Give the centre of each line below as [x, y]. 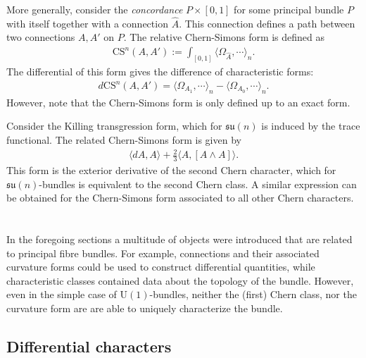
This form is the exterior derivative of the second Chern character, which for [171, 169]
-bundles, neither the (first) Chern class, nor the [253, 294]
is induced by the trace [311, 126]
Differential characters [89, 346]
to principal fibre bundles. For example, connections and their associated [163, 253]
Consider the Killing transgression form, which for [114, 126]
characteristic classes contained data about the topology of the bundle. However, [180, 280]
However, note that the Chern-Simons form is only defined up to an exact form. [178, 102]
